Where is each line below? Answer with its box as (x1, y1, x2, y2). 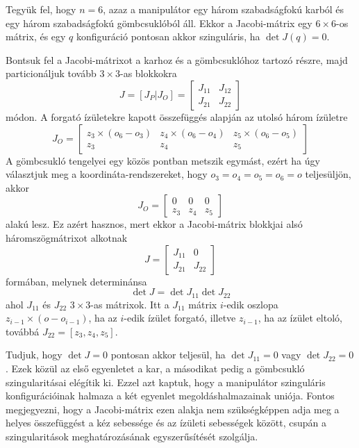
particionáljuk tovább (6, 66, 97, 81)
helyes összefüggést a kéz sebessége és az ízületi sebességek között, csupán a (6, 415, 326, 430)
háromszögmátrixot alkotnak (6, 230, 128, 244)
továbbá (6, 324, 40, 338)
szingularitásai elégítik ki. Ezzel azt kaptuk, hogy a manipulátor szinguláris (6, 374, 326, 389)
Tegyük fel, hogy (6, 2, 76, 16)
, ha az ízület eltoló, (258, 310, 342, 325)
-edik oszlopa (223, 297, 278, 311)
